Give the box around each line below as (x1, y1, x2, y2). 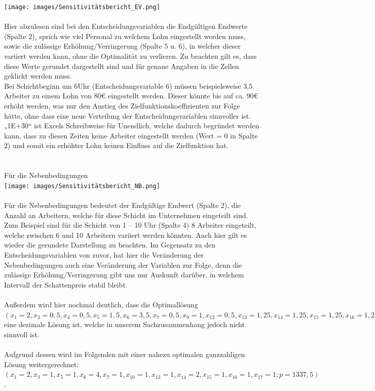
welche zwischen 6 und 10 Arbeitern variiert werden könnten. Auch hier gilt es (4, 229, 247, 240)
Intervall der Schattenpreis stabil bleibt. (4, 279, 128, 290)
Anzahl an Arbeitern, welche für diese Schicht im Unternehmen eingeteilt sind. (4, 209, 248, 220)
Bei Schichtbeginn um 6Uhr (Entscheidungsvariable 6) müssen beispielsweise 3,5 (4, 80, 253, 91)
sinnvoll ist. (4, 329, 40, 339)
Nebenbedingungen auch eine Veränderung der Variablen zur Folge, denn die (4, 259, 242, 270)
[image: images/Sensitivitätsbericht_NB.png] (4, 182, 160, 190)
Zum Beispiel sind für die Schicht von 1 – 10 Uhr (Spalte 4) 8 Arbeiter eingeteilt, (4, 220, 256, 230)
